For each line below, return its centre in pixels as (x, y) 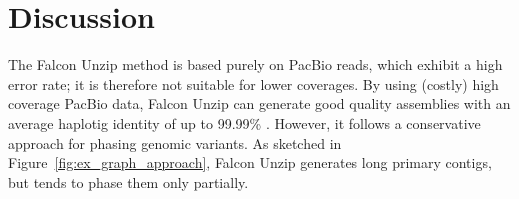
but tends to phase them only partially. (128, 181)
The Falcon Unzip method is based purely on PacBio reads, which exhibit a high (255, 64)
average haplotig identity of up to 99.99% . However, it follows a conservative (244, 122)
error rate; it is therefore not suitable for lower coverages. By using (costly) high (253, 83)
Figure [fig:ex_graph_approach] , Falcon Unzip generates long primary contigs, (250, 162)
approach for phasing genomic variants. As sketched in (175, 142)
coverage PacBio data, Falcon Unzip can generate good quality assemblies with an (259, 103)
